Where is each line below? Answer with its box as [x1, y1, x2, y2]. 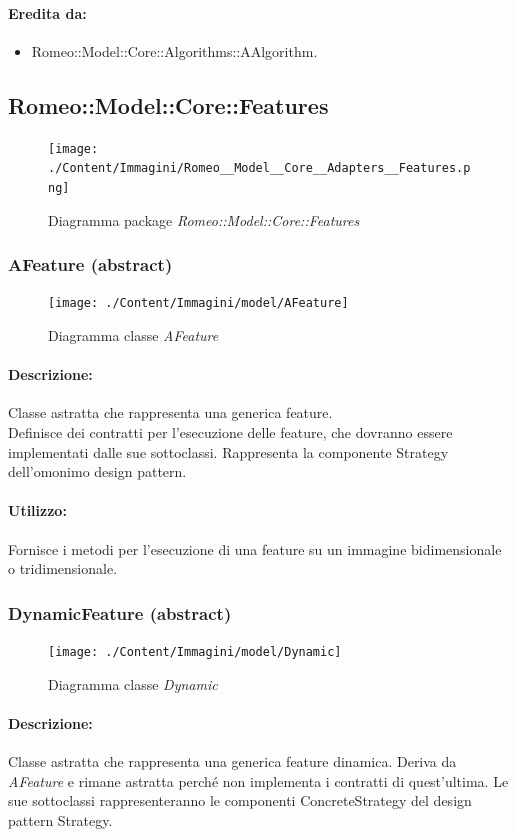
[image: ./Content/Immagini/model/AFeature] [48, 296, 349, 311]
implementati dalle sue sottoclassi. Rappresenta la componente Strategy [8, 441, 449, 462]
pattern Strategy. [8, 809, 113, 830]
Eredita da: [8, 2, 87, 23]
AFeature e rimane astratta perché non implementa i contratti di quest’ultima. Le [8, 770, 509, 791]
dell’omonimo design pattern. [8, 461, 187, 482]
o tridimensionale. [8, 558, 118, 579]
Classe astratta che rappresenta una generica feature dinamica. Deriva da [8, 751, 457, 772]
